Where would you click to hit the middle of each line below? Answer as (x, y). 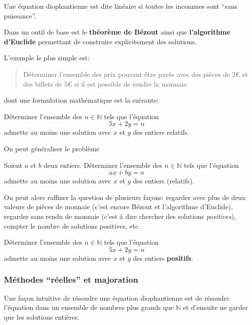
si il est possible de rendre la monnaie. (131, 83)
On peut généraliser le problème (52, 148)
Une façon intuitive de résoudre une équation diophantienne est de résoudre (117, 298)
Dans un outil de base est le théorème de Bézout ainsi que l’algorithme (117, 32)
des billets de (43, 83)
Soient (13, 165)
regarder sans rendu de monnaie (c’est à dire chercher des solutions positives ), (120, 216)
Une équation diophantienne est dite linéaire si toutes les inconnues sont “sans (121, 6)
